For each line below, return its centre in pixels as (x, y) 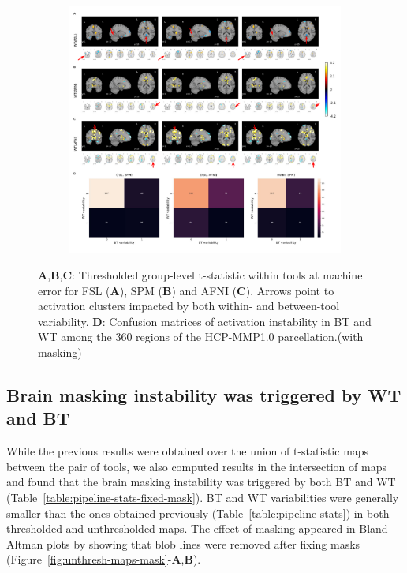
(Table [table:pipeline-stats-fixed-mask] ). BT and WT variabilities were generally (203, 497)
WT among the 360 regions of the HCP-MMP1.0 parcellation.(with (201, 337)
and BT (38, 418)
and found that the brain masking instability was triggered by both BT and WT (201, 482)
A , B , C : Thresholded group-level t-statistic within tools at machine (200, 275)
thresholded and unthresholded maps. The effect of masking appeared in (181, 528)
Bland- (375, 528)
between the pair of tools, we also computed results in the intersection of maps (196, 466)
